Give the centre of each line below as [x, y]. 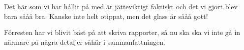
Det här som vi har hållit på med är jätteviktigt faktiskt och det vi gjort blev [121, 6]
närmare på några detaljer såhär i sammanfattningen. [85, 42]
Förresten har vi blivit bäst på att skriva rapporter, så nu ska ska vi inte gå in [122, 32]
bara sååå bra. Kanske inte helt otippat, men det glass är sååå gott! [106, 16]
